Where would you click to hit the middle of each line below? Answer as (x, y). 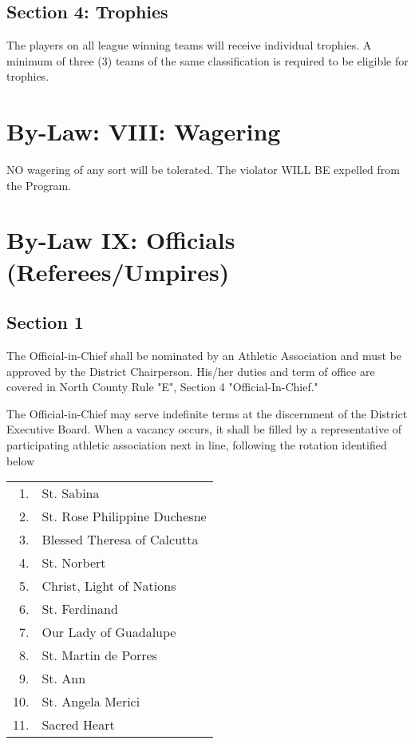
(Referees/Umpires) (118, 271)
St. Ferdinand (80, 609)
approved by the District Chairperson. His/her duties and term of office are (191, 371)
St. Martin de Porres (99, 655)
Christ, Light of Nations (109, 586)
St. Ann (64, 679)
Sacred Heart (78, 725)
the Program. (39, 185)
